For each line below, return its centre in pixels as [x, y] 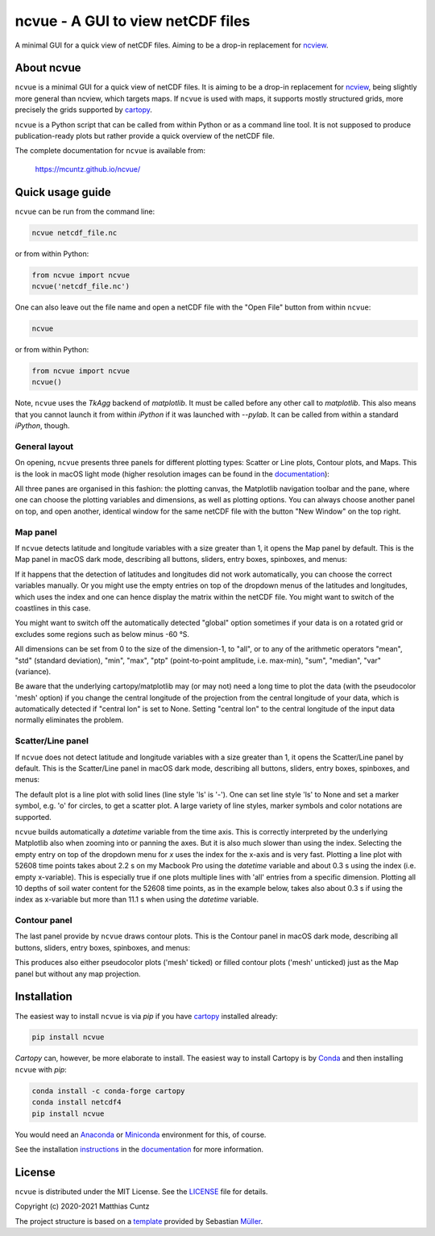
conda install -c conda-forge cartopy [108, 1091]
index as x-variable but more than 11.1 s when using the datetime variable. [137, 900]
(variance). [33, 671]
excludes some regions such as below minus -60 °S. [102, 634]
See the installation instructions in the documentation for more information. [139, 1149]
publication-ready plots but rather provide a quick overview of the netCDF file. [145, 136]
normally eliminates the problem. [69, 720]
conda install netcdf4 [77, 1102]
